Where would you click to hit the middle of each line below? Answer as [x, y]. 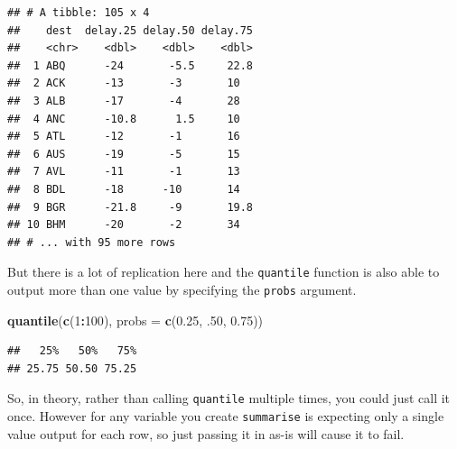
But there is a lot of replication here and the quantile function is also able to [224, 272]
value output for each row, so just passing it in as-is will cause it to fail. [206, 433]
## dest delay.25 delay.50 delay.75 [131, 30]
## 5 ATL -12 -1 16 [124, 137]
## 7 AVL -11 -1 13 [124, 172]
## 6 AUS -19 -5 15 [124, 154]
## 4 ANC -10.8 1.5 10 [124, 119]
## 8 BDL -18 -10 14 [124, 189]
